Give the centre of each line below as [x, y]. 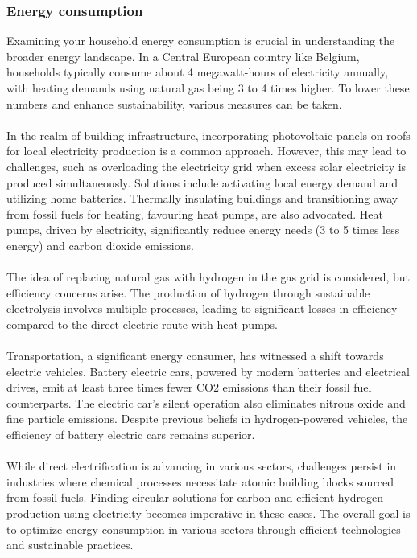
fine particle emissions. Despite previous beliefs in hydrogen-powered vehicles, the [207, 418]
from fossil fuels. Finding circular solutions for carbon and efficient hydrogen [195, 497]
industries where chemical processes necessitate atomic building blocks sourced [200, 481]
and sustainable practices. [70, 545]
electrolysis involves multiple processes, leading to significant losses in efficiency [202, 308]
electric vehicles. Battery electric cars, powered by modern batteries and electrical [208, 371]
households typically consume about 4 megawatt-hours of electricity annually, [198, 72]
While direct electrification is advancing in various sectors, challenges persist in [202, 466]
